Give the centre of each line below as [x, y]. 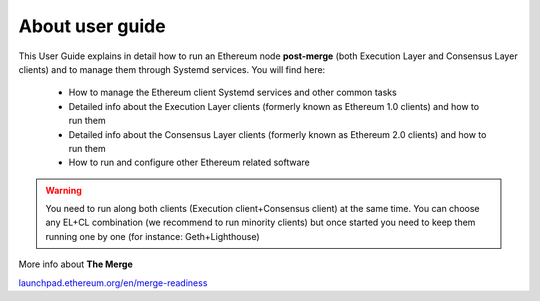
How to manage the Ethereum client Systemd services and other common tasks [232, 92]
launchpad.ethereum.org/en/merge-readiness [113, 282]
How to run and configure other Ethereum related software [189, 162]
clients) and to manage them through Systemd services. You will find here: [172, 69]
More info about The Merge [76, 264]
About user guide [92, 26]
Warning [63, 190]
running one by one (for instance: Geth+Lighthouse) [152, 236]
